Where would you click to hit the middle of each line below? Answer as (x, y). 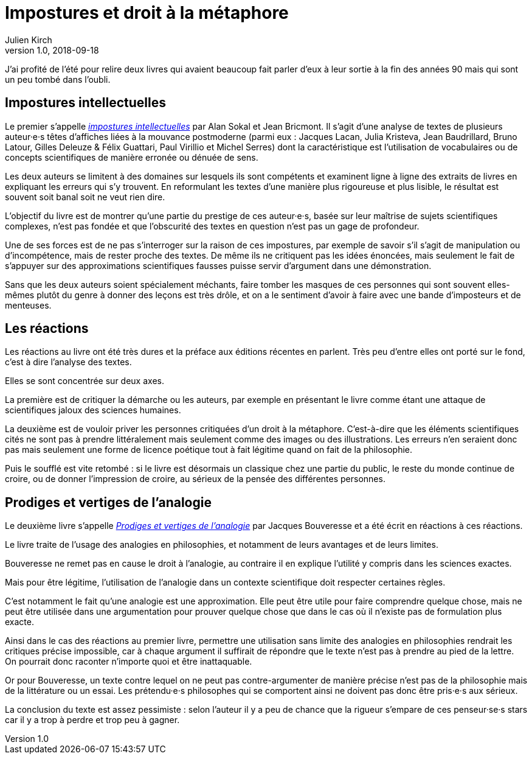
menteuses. (28, 305)
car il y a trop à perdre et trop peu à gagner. (92, 720)
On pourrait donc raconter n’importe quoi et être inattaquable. (129, 662)
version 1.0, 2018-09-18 (52, 50)
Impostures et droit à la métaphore (147, 13)
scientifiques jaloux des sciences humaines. (93, 410)
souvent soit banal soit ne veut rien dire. (85, 197)
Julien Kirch (29, 40)
